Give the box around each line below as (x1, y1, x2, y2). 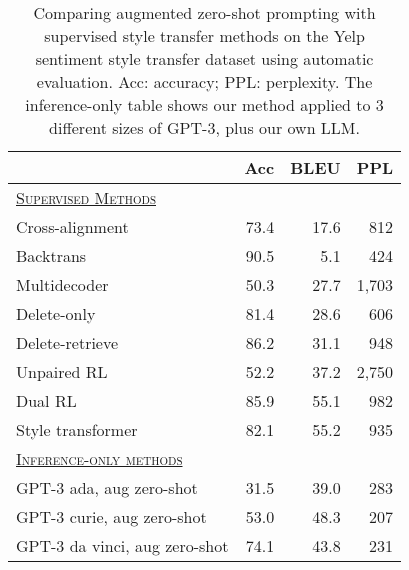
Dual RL (16, 389, 77, 412)
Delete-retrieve (16, 331, 119, 354)
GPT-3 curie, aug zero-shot (16, 505, 207, 528)
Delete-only (16, 302, 96, 325)
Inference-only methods (16, 447, 183, 470)
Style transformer (16, 418, 138, 441)
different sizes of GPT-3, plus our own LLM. (49, 116, 360, 139)
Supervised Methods (16, 186, 156, 209)
